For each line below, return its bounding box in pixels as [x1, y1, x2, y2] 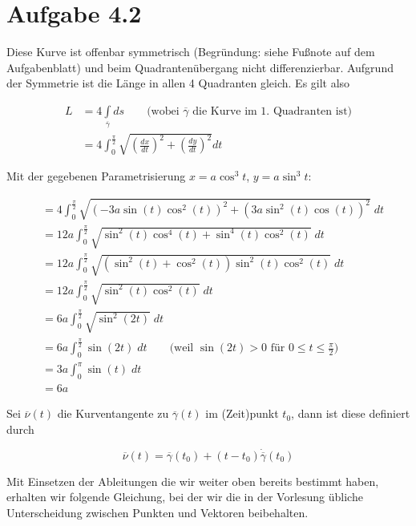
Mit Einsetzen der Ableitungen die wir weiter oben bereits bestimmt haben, [6, 472, 379, 489]
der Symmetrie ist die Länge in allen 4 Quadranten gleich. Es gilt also [6, 75, 350, 91]
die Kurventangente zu [57, 405, 169, 422]
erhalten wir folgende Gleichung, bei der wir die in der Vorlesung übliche [6, 488, 363, 505]
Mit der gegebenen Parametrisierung [6, 168, 186, 184]
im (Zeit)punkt [205, 405, 279, 422]
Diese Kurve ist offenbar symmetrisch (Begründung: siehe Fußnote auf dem [6, 43, 375, 60]
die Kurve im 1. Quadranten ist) [192, 105, 353, 117]
